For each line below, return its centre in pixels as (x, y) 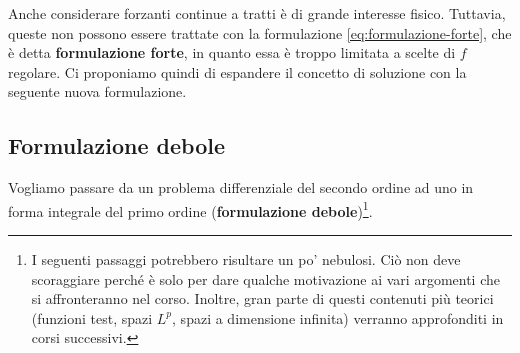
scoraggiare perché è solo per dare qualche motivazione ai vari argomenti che (265, 278)
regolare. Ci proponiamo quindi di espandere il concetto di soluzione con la (237, 71)
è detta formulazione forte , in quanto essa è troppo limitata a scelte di (232, 52)
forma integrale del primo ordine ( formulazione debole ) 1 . (190, 209)
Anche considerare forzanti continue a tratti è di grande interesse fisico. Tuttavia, (257, 13)
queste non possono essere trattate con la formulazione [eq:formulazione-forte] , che (260, 32)
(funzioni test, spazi (92, 317)
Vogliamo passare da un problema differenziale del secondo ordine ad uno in (241, 187)
